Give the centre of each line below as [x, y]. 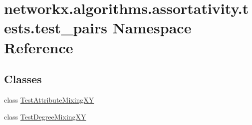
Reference [39, 47]
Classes [23, 79]
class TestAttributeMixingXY [49, 99]
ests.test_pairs [56, 28]
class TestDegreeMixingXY [45, 116]
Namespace [152, 28]
